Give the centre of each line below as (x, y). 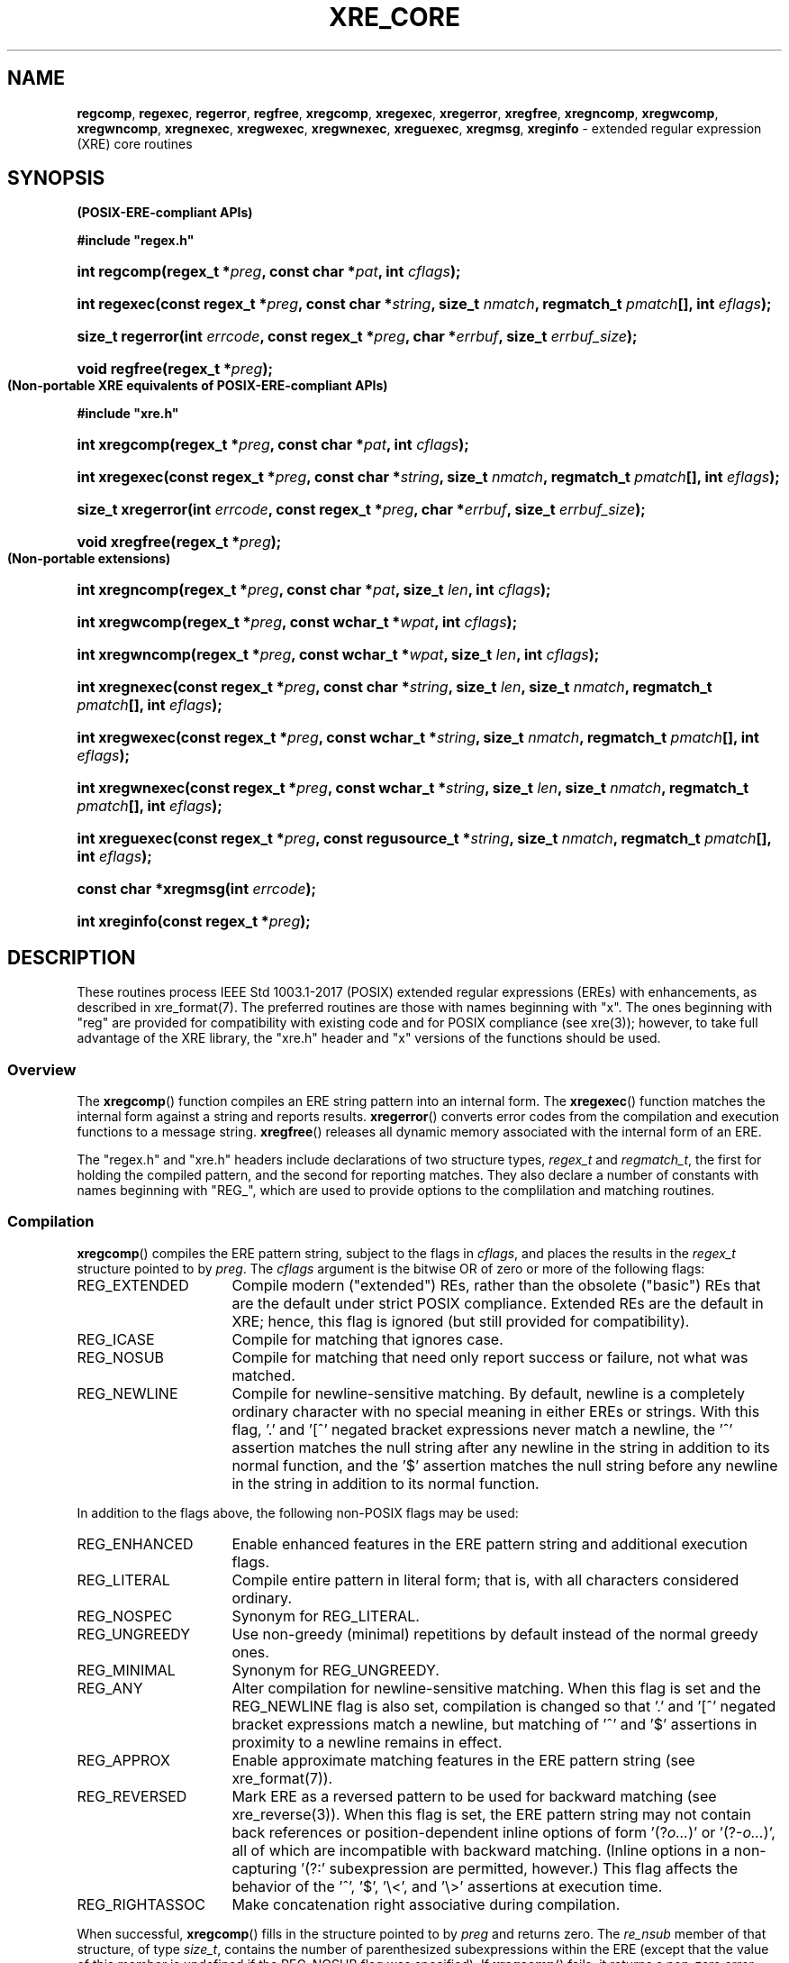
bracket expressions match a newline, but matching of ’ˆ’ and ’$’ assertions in (494, 1724)
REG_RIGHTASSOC (141, 1904)
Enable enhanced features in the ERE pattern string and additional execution (490, 1543)
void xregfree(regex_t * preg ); (179, 542)
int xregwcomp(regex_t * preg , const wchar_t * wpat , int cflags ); (297, 622)
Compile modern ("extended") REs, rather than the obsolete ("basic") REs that (496, 1285)
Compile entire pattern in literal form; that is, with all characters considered (485, 1580)
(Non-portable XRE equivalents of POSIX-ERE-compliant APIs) (198, 386)
